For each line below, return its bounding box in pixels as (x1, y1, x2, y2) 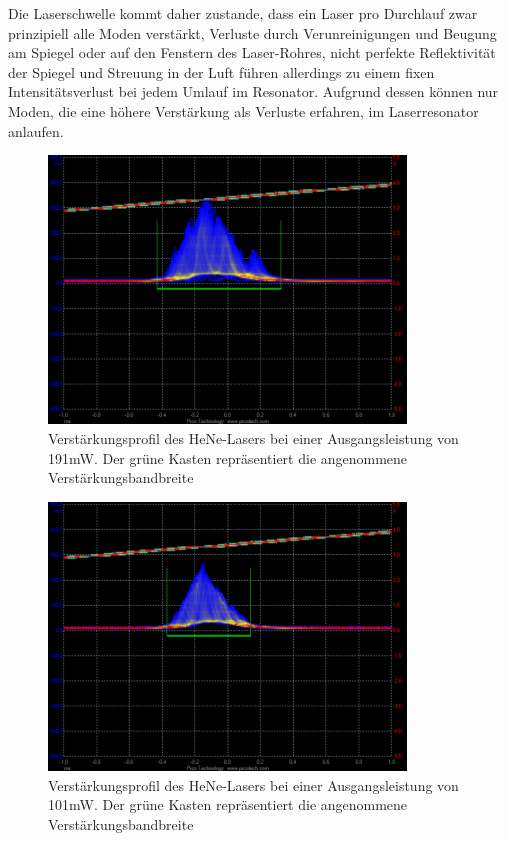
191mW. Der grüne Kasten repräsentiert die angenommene (48, 447, 408, 468)
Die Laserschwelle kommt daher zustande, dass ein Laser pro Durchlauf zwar (8, 3, 478, 23)
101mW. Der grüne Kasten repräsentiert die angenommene (48, 794, 408, 815)
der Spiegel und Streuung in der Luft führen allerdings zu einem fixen (8, 61, 435, 82)
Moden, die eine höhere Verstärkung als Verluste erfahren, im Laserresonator (8, 100, 479, 121)
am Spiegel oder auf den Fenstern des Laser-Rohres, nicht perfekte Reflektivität (8, 42, 496, 63)
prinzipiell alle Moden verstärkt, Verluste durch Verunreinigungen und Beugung (8, 22, 497, 43)
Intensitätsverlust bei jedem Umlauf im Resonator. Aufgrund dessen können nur (8, 81, 499, 102)
